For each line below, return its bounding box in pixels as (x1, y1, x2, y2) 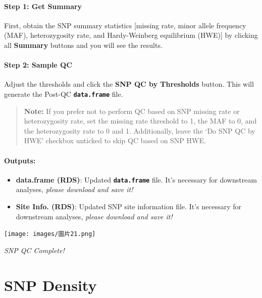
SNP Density (4, 274, 97, 295)
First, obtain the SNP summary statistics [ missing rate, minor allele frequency (4, 20, 246, 30)
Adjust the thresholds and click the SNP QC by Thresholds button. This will (4, 79, 254, 89)
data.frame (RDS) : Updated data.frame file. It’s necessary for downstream (16, 174, 257, 185)
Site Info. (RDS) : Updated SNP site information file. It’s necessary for (16, 201, 241, 212)
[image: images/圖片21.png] (4, 230, 96, 238)
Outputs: (4, 155, 36, 165)
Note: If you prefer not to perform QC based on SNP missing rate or (24, 105, 240, 116)
